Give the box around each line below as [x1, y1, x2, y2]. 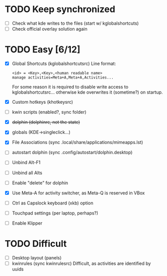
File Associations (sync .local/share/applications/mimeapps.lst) [12, 140, 143, 146]
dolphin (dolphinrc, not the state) [12, 119, 80, 125]
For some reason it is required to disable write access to [12, 84, 129, 90]
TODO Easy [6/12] [5, 44, 81, 55]
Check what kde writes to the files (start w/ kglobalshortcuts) [12, 20, 139, 26]
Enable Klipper [12, 220, 43, 226]
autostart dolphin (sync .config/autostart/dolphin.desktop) [12, 150, 133, 156]
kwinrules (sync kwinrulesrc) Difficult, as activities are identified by [12, 260, 151, 266]
